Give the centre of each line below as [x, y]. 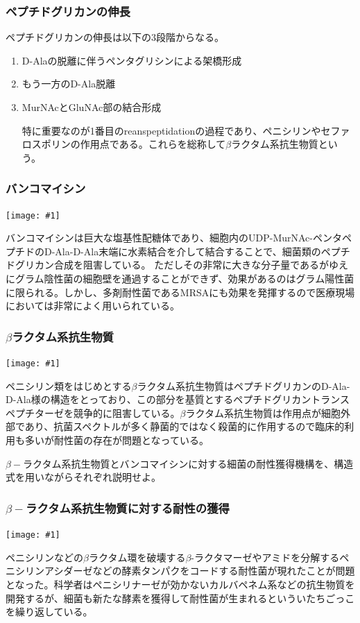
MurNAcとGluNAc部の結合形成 [92, 107]
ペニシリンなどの [44, 557]
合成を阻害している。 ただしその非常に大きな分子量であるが [191, 265]
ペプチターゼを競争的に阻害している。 [93, 412]
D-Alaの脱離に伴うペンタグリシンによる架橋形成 [132, 60]
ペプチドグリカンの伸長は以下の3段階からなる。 [115, 37]
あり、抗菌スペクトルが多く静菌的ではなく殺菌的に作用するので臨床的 [185, 426]
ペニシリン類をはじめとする [69, 385]
